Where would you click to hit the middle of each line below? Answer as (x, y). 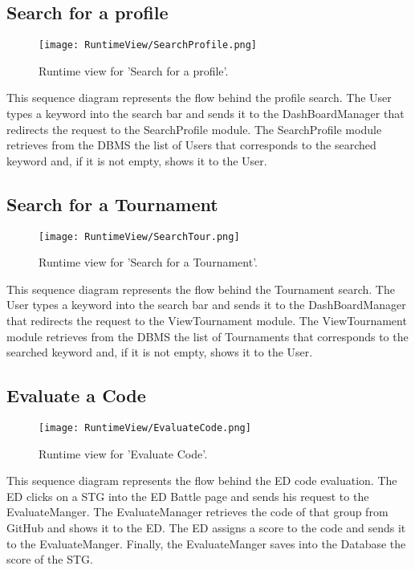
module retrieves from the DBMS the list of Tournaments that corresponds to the (207, 336)
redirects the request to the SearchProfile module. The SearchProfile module (194, 129)
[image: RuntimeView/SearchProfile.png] (148, 45)
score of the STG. (50, 559)
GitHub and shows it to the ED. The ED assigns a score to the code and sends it (206, 528)
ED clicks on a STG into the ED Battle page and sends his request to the (188, 496)
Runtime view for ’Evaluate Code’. (123, 453)
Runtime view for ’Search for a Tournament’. (148, 262)
